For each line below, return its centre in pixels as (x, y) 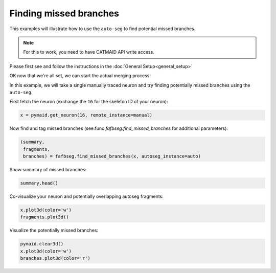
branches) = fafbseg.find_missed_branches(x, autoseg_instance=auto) (112, 156)
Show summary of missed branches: (48, 169)
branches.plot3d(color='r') (55, 258)
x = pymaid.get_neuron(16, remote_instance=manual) (86, 115)
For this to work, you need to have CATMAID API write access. (89, 52)
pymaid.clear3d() (42, 244)
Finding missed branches (64, 13)
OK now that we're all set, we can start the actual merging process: (80, 76)
